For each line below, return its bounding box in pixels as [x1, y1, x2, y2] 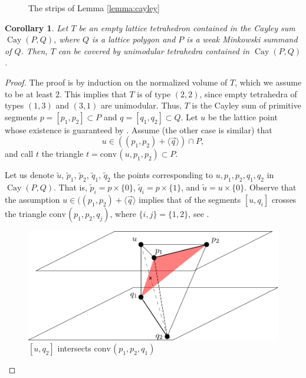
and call [5, 147, 34, 160]
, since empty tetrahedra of [199, 87, 297, 100]
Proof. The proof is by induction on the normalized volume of [5, 75, 228, 88]
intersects [57, 342, 91, 354]
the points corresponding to [113, 169, 213, 181]
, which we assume [235, 75, 302, 88]
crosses [271, 193, 297, 205]
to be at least [5, 87, 53, 100]
